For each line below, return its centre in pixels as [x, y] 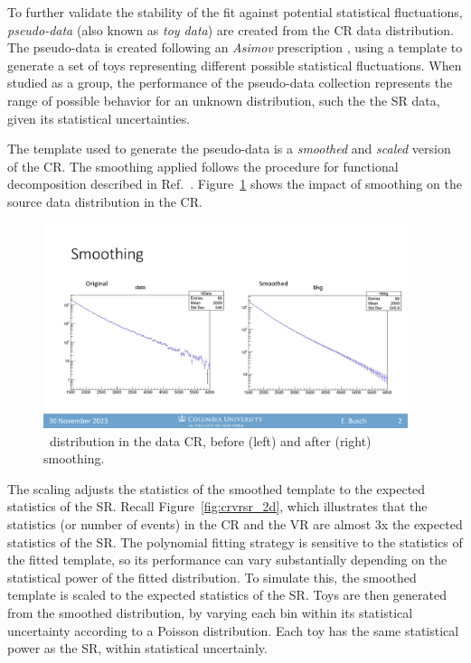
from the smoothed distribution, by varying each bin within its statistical [210, 613]
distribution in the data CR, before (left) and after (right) [210, 440]
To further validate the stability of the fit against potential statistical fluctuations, [235, 12]
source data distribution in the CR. [105, 201]
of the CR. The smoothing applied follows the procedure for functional [203, 166]
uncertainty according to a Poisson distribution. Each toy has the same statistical [233, 630]
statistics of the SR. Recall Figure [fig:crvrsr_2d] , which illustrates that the [217, 506]
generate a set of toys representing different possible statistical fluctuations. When [235, 65]
